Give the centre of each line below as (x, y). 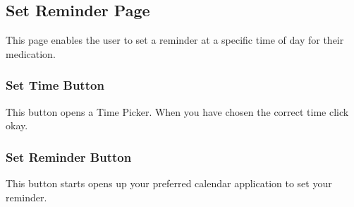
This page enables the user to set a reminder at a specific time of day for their (175, 40)
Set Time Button (55, 85)
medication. (31, 53)
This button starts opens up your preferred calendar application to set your (169, 183)
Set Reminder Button (69, 156)
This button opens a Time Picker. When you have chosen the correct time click (177, 111)
